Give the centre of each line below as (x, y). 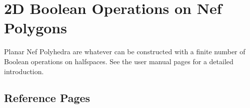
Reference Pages (47, 98)
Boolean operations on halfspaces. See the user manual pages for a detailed (119, 61)
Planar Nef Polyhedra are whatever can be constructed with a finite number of (125, 52)
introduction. (24, 71)
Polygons (35, 28)
